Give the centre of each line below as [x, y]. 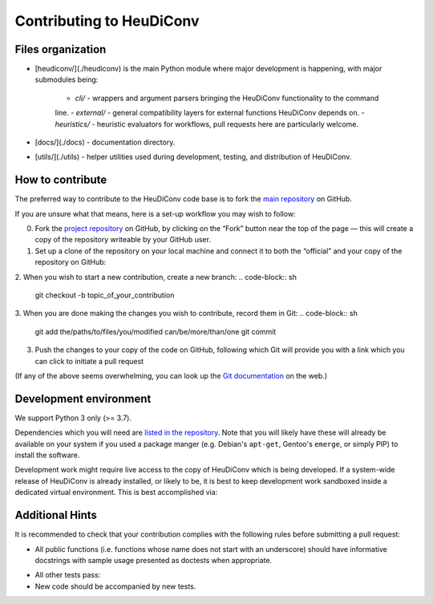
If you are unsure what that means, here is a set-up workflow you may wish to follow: [155, 213]
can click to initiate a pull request [89, 361]
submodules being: [67, 79]
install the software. [47, 455]
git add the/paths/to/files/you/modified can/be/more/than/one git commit [156, 331]
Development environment [83, 398]
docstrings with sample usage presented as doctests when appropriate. [154, 560]
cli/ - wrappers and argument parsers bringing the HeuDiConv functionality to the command [227, 98]
